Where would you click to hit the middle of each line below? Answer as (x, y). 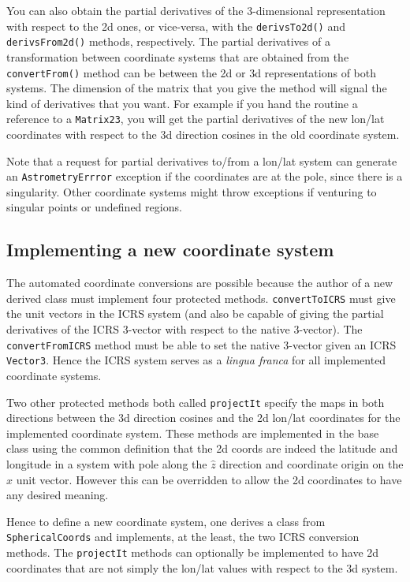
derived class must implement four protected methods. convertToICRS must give (201, 298)
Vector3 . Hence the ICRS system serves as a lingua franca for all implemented (196, 360)
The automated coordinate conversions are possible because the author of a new (200, 283)
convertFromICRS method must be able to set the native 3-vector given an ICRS (201, 344)
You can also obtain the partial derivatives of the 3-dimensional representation (196, 10)
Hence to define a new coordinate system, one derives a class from (166, 521)
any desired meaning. (58, 495)
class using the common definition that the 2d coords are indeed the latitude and (202, 448)
